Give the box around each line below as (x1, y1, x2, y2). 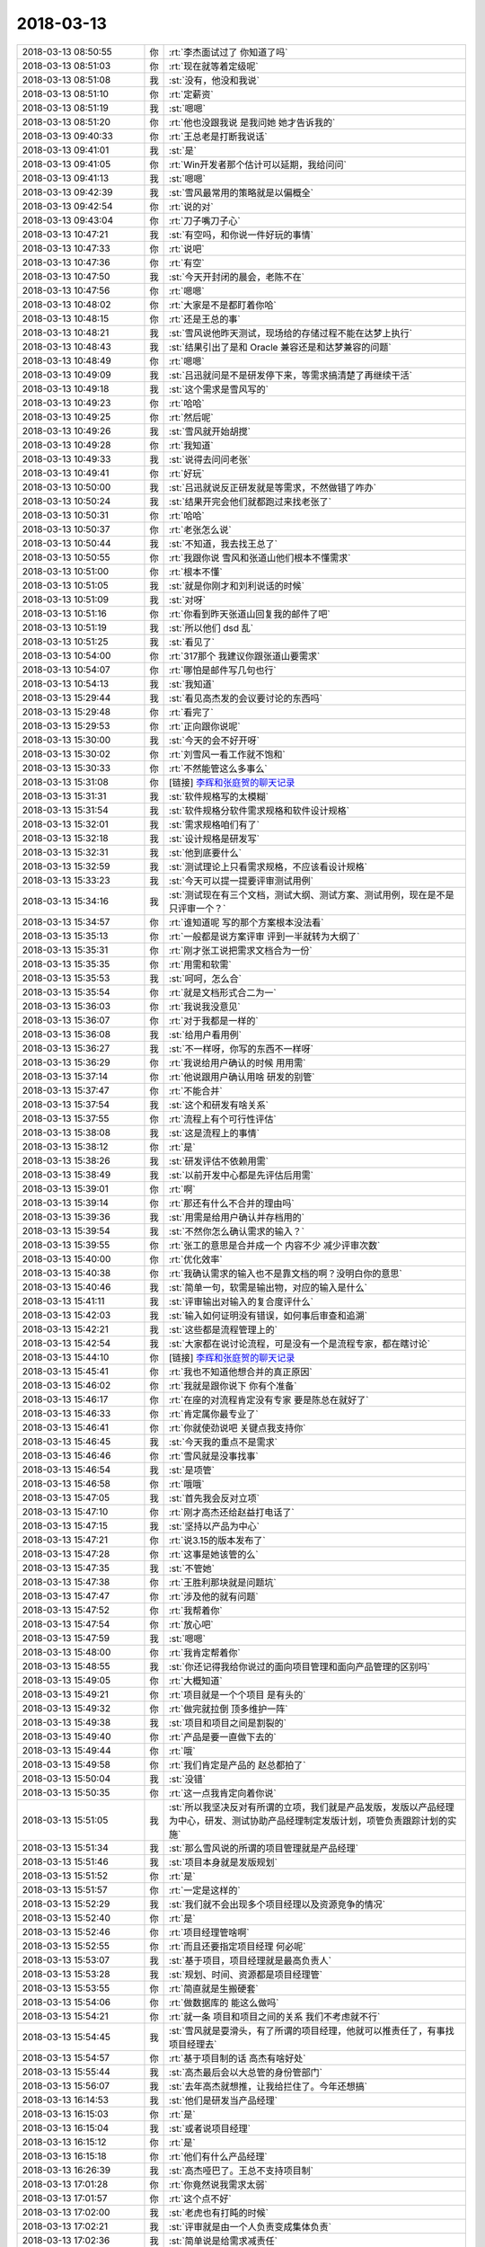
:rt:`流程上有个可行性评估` (169, 1113, 278, 1125)
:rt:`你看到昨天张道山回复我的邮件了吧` (169, 608, 331, 620)
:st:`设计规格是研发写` (169, 832, 260, 845)
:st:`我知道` (169, 678, 216, 690)
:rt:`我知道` (169, 439, 215, 451)
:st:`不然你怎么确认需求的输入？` (169, 1225, 305, 1238)
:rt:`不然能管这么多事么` (169, 762, 269, 775)
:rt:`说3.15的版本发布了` (169, 1533, 266, 1546)
